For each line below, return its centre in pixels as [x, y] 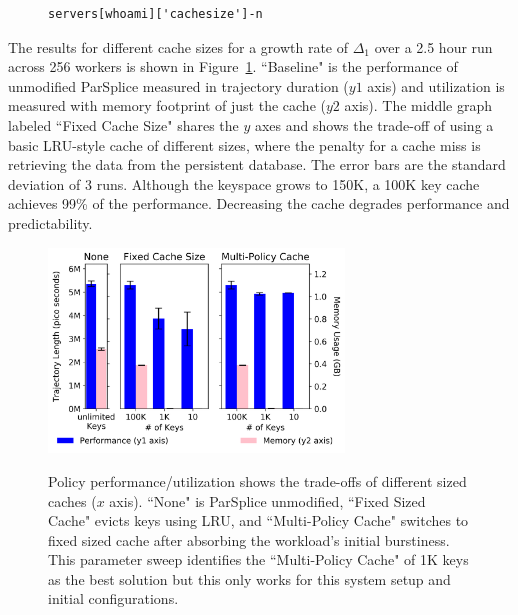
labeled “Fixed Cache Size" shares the [123, 124]
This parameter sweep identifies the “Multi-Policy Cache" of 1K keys [258, 559]
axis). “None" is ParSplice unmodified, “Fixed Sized [267, 500]
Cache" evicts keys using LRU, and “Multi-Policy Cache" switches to [258, 520]
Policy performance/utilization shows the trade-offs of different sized [257, 480]
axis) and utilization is [436, 85]
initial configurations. [113, 598]
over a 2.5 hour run [433, 46]
